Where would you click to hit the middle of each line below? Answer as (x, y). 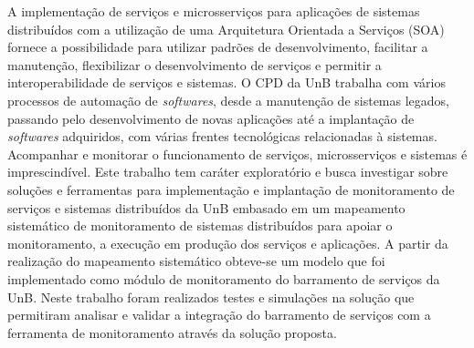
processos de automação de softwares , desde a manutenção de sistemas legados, (228, 100)
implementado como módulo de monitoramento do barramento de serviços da (224, 278)
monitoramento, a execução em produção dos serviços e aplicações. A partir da (228, 243)
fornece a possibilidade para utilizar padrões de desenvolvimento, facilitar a (218, 47)
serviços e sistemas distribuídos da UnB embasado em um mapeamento (206, 207)
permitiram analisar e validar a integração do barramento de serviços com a (219, 315)
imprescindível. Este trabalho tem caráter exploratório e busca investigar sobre (228, 172)
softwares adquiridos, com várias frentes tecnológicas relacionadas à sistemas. (222, 136)
